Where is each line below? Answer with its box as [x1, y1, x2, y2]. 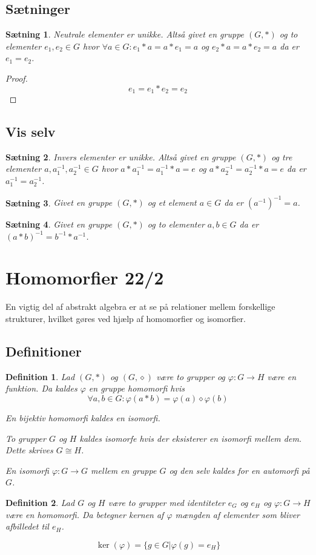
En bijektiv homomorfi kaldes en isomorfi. [5, 412, 160, 424]
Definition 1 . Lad [5, 370, 75, 383]
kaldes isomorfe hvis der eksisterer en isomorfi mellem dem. [79, 432, 302, 444]
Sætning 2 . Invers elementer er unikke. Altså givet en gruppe [5, 150, 236, 163]
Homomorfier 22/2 [5, 265, 164, 290]
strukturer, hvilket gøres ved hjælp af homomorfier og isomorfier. [5, 312, 246, 325]
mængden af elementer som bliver [175, 508, 300, 521]
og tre [271, 150, 292, 163]
